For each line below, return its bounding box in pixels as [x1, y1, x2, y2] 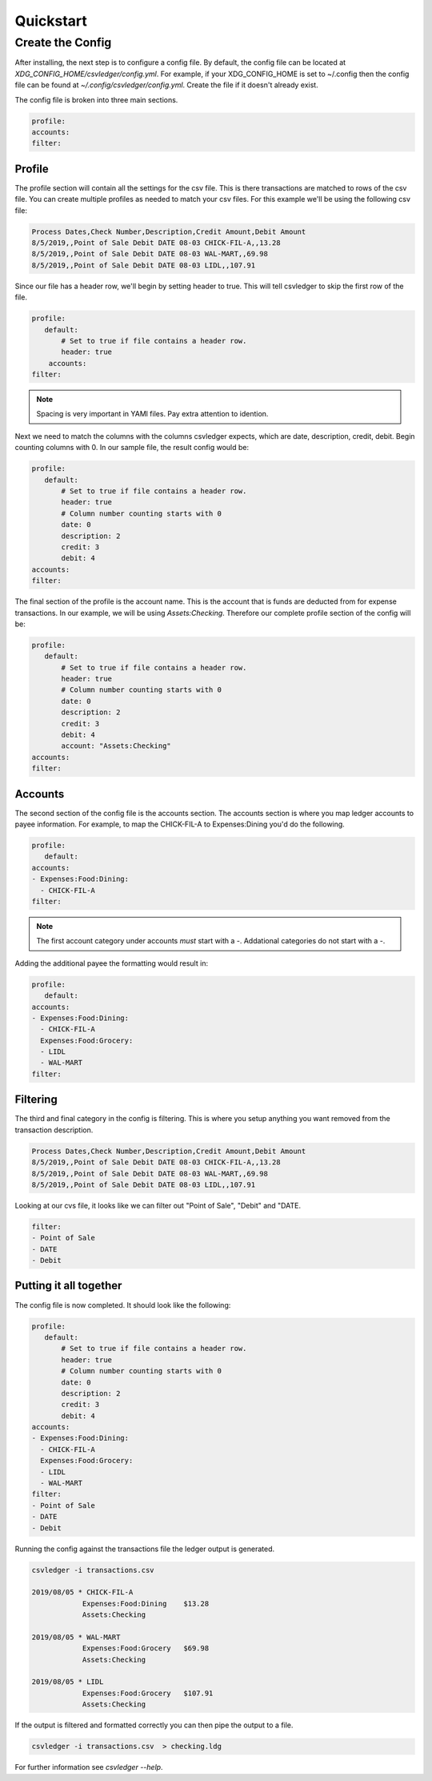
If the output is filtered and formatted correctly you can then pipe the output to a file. [14, 1720, 294, 1730]
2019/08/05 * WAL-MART [31, 1632, 121, 1642]
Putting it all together [14, 1279, 122, 1293]
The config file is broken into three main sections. [14, 94, 178, 104]
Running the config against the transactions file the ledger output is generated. [14, 1544, 275, 1554]
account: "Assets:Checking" [61, 742, 171, 750]
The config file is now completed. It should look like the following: [14, 1300, 231, 1309]
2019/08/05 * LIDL [31, 1678, 104, 1687]
